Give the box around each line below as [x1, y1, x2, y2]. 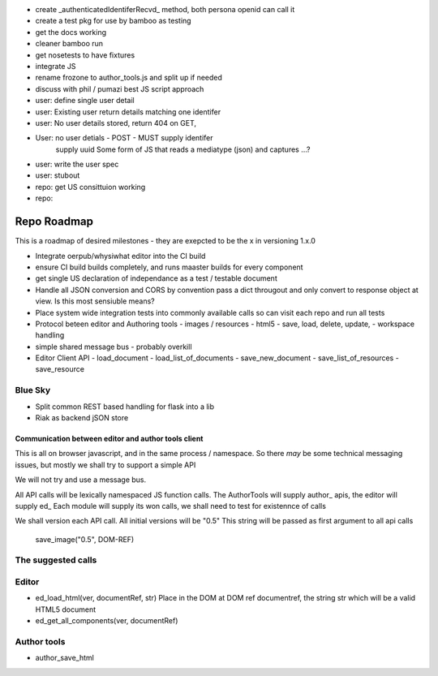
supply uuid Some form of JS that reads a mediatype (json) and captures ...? [55, 144, 311, 154]
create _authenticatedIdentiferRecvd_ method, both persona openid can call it [35, 5, 295, 14]
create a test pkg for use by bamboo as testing [35, 16, 191, 26]
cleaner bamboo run [35, 39, 104, 49]
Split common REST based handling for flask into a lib [35, 402, 215, 411]
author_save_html [35, 653, 95, 663]
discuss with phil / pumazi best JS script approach [35, 84, 204, 93]
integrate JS [35, 61, 76, 71]
